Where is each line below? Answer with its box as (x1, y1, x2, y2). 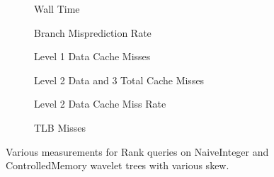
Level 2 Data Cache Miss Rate (34, 96, 166, 111)
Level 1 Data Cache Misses (34, 49, 151, 64)
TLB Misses (34, 120, 86, 135)
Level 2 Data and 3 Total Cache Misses (34, 72, 205, 87)
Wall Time (34, 1, 80, 16)
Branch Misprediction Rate (34, 25, 152, 40)
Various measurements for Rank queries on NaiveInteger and (6, 144, 269, 159)
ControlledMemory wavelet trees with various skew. (6, 158, 229, 173)
